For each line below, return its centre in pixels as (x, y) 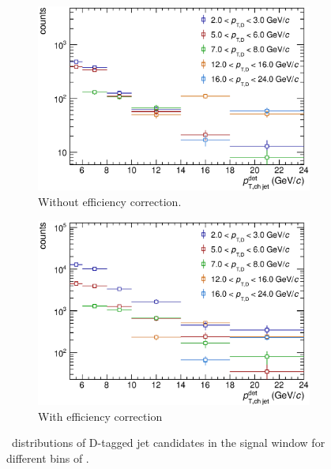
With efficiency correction (100, 416)
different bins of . (48, 458)
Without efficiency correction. (110, 202)
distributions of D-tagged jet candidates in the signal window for (168, 443)
